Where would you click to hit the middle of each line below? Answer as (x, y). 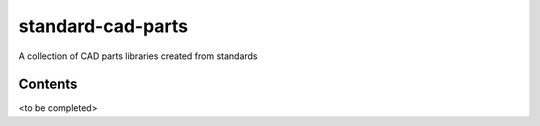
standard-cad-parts (103, 26)
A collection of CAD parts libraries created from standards (138, 56)
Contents (48, 84)
